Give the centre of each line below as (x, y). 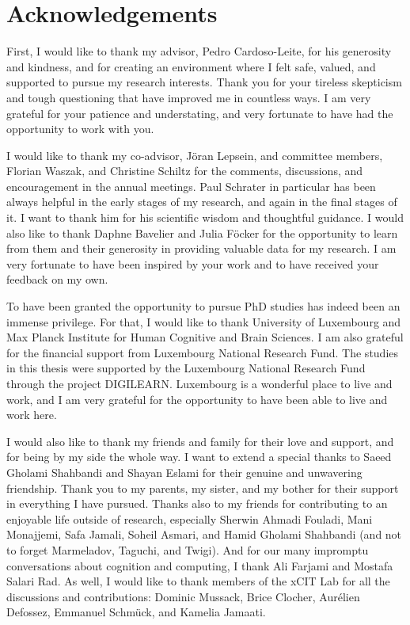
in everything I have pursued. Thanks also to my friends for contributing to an (197, 503)
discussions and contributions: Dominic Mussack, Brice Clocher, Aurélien (183, 596)
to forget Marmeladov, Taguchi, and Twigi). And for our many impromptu (188, 549)
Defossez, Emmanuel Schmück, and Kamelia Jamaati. (136, 612)
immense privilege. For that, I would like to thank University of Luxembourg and (204, 321)
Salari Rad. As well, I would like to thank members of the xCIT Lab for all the (198, 581)
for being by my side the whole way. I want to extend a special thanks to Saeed (199, 457)
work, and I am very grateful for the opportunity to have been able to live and (197, 399)
